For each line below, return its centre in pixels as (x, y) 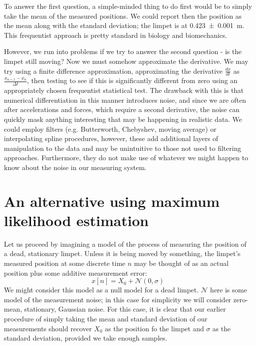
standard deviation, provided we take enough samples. (86, 338)
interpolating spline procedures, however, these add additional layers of (111, 138)
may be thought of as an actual (181, 263)
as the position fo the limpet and (155, 328)
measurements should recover (48, 328)
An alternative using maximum (112, 201)
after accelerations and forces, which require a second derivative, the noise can (122, 109)
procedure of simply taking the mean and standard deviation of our (106, 319)
